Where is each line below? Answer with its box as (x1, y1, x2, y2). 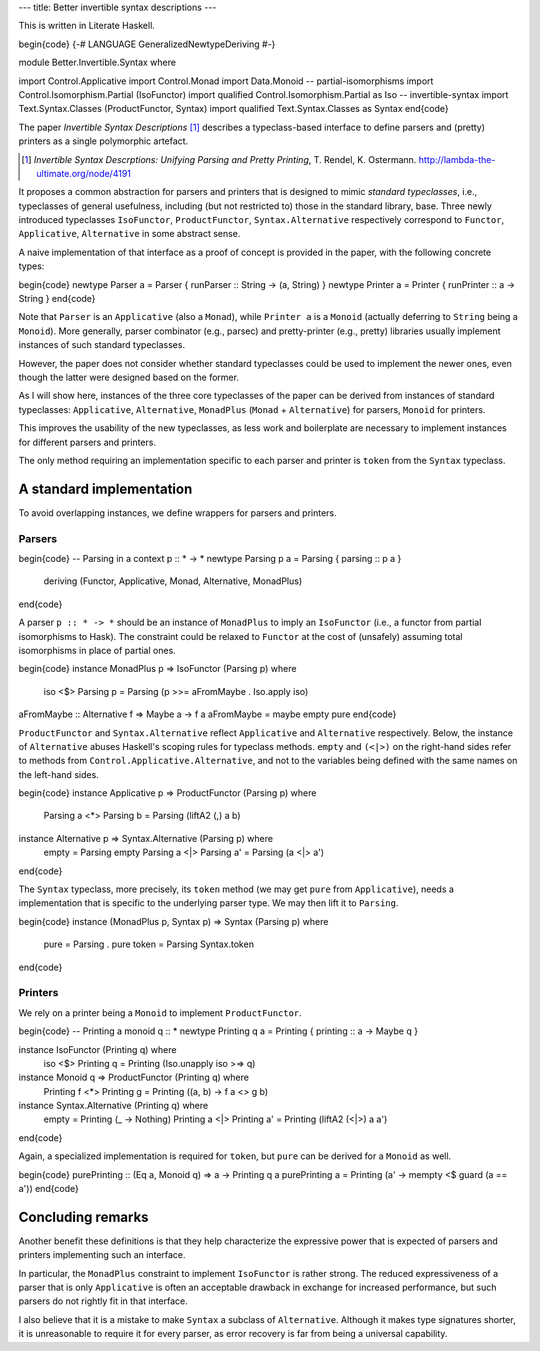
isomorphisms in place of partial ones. (18, 644, 177, 656)
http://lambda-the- (418, 153, 496, 165)
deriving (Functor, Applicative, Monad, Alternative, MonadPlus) (43, 575, 303, 587)
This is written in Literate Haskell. (18, 20, 155, 32)
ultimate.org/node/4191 (36, 167, 132, 179)
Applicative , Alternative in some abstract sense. (18, 228, 241, 240)
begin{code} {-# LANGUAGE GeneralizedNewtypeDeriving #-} (18, 38, 276, 50)
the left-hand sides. (18, 768, 99, 780)
